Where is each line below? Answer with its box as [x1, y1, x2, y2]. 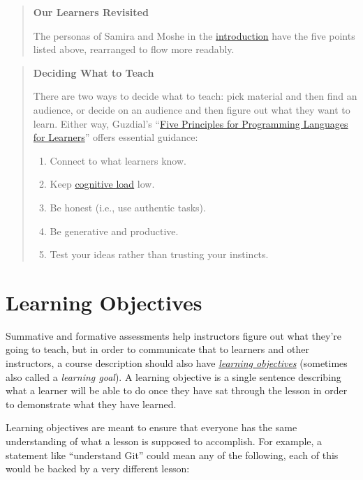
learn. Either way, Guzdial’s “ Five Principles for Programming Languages [33, 116, 348, 130]
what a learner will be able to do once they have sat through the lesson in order [6, 383, 348, 398]
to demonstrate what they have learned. [6, 396, 177, 411]
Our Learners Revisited [33, 5, 149, 19]
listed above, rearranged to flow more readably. [33, 42, 235, 57]
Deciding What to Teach [33, 65, 154, 80]
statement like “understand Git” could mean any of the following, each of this [6, 447, 339, 462]
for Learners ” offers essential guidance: [33, 130, 198, 144]
